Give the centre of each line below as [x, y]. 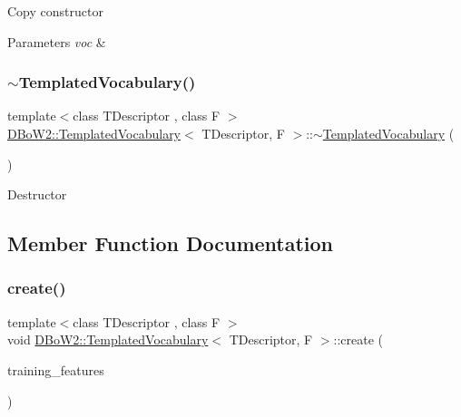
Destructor [37, 194]
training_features [56, 369]
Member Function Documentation [171, 243]
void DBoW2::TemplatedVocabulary [108, 339]
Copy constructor [55, 11]
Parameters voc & [57, 41]
